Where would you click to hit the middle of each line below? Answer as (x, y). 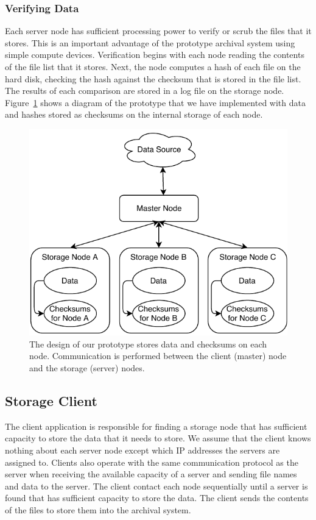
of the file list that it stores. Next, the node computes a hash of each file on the (153, 66)
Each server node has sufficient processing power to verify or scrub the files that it (158, 31)
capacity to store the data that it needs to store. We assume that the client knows (158, 438)
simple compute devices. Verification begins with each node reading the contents (155, 55)
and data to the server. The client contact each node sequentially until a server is (156, 486)
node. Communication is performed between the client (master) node (158, 356)
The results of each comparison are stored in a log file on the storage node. (145, 91)
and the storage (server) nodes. (87, 367)
